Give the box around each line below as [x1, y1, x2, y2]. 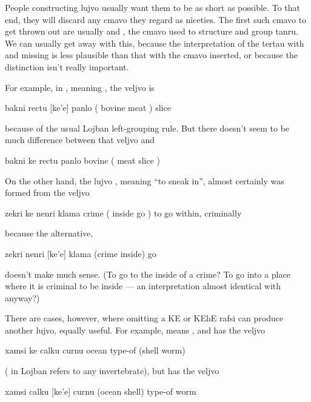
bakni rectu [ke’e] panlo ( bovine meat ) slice [5, 101, 171, 114]
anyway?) [5, 291, 40, 304]
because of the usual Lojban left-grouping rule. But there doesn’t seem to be [5, 121, 290, 134]
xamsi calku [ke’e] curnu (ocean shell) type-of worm [5, 384, 196, 397]
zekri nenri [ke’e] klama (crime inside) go [5, 247, 156, 260]
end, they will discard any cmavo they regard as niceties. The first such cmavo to [5, 13, 307, 25]
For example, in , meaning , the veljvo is [5, 81, 155, 93]
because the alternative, [5, 227, 93, 240]
